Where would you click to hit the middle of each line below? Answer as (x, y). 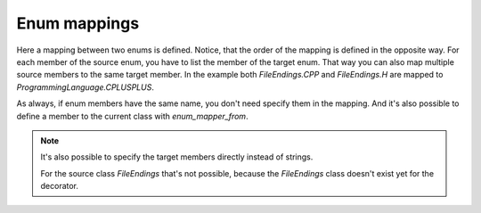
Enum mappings (78, 23)
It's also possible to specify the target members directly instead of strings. (177, 157)
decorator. (60, 186)
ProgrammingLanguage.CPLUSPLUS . (86, 87)
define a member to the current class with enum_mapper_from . (132, 116)
